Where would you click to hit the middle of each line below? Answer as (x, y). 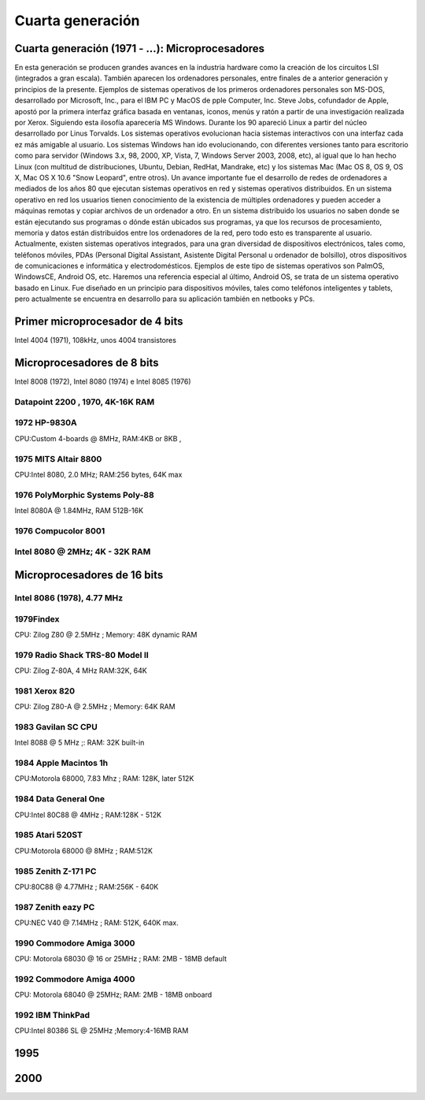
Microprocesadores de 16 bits (89, 575)
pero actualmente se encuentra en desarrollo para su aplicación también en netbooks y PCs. (164, 299)
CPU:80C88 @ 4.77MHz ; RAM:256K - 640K (87, 886)
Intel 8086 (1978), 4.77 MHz (69, 597)
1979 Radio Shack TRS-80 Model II (81, 655)
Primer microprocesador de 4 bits (99, 322)
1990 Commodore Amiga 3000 (75, 943)
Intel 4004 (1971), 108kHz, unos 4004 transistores (96, 340)
